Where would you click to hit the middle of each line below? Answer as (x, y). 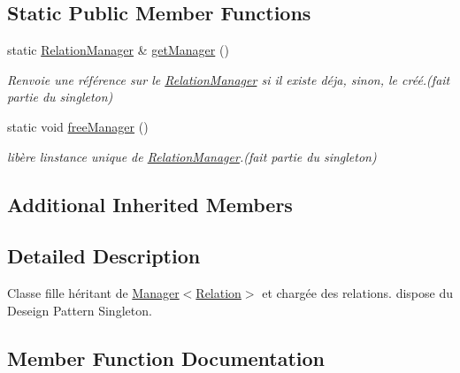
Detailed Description (104, 256)
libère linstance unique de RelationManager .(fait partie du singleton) (192, 156)
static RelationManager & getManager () (118, 50)
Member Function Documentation (166, 358)
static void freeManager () (78, 126)
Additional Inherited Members (150, 204)
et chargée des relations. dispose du (358, 293)
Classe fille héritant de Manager (93, 293)
